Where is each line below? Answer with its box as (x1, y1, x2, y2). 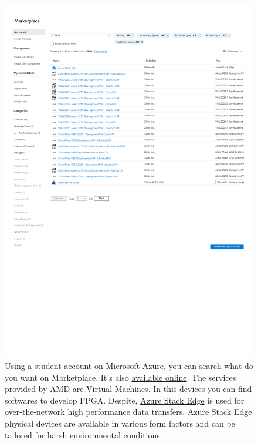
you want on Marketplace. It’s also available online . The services (5, 371, 236, 383)
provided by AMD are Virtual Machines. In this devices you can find (5, 382, 252, 395)
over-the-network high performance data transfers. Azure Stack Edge (5, 405, 252, 418)
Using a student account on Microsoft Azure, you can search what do (5, 360, 253, 372)
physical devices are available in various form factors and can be (5, 417, 235, 429)
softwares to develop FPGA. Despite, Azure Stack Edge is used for (5, 394, 245, 406)
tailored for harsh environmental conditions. (5, 428, 162, 441)
